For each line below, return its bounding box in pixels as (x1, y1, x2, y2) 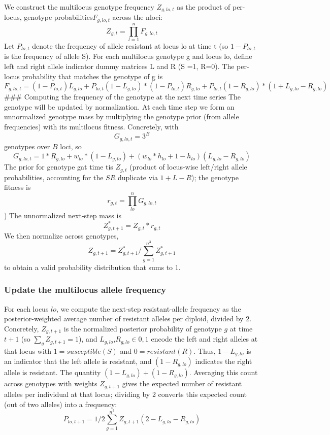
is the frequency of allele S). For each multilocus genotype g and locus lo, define (4, 51, 252, 61)
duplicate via (117, 172, 158, 182)
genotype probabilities (24, 12, 93, 22)
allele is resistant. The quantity (4, 367, 101, 378)
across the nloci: (112, 12, 163, 22)
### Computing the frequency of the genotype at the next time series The (4, 91, 241, 102)
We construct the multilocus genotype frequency (4, 2, 154, 12)
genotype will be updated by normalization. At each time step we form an (4, 101, 235, 112)
